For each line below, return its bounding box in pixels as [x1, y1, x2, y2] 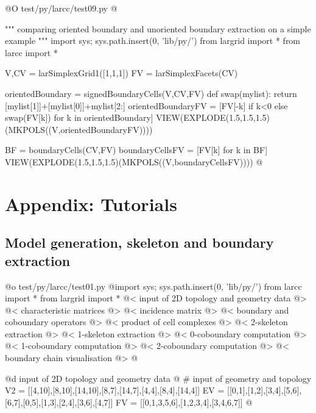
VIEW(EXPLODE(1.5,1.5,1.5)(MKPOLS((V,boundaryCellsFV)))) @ [5, 155, 263, 168]
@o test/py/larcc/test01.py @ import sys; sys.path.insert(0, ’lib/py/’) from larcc [5, 279, 302, 292]
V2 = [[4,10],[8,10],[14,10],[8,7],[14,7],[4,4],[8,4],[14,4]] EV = [5, 384, 225, 397]
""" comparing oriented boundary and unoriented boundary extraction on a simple [5, 22, 311, 35]
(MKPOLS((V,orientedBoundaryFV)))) [5, 123, 153, 135]
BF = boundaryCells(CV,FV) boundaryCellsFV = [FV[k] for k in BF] [5, 143, 268, 156]
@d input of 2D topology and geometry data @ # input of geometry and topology [5, 372, 312, 384]
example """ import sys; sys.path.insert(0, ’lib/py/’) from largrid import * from [5, 34, 301, 47]
